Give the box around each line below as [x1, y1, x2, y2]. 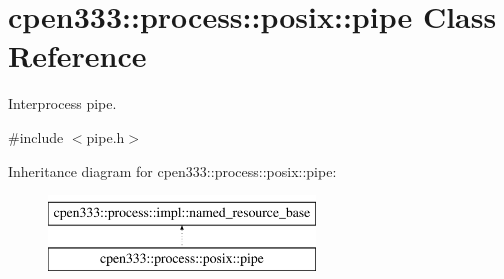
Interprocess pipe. [8, 93, 117, 114]
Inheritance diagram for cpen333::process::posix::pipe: [8, 160, 337, 181]
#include [8, 126, 64, 147]
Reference [8, 35, 147, 76]
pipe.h [86, 126, 125, 147]
